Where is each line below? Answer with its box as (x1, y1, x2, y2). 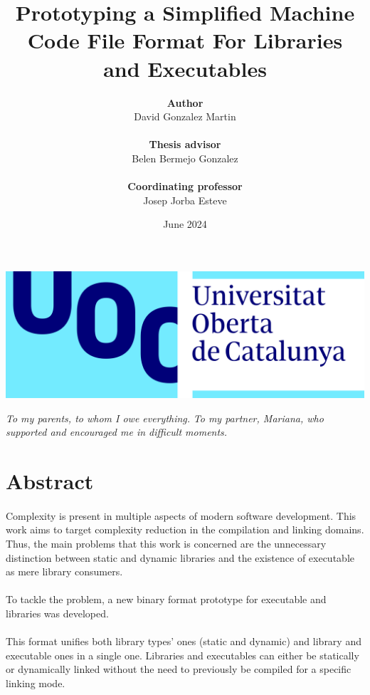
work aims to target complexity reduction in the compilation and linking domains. (6, 522, 364, 537)
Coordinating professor (127, 179, 243, 194)
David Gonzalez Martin (134, 109, 236, 124)
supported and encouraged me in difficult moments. (6, 424, 228, 439)
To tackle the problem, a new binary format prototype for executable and (6, 592, 327, 607)
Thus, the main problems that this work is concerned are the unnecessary (6, 535, 327, 550)
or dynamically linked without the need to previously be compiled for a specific (6, 662, 351, 676)
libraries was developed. (6, 605, 109, 620)
